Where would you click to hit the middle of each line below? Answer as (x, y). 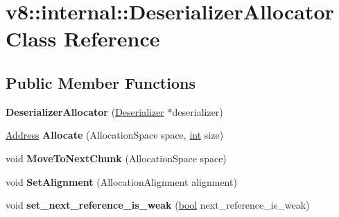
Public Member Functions (101, 82)
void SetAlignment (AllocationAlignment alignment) (121, 181)
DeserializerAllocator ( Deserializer (85, 111)
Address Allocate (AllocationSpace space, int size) (115, 135)
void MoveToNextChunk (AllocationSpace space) (116, 158)
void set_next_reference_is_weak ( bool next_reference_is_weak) (158, 205)
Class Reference (83, 38)
